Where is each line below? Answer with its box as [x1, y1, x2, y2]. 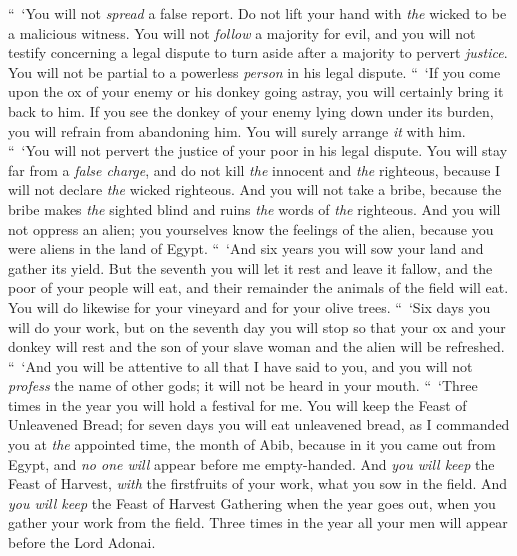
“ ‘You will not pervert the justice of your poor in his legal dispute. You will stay [8, 140, 508, 161]
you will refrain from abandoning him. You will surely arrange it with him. [8, 120, 466, 141]
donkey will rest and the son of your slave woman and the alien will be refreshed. [8, 336, 505, 357]
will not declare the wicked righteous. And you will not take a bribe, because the [8, 179, 502, 200]
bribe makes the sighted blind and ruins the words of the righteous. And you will [8, 198, 501, 219]
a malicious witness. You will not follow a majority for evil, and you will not [8, 22, 476, 43]
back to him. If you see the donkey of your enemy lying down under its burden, [8, 100, 494, 121]
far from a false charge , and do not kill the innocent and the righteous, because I [8, 159, 501, 180]
